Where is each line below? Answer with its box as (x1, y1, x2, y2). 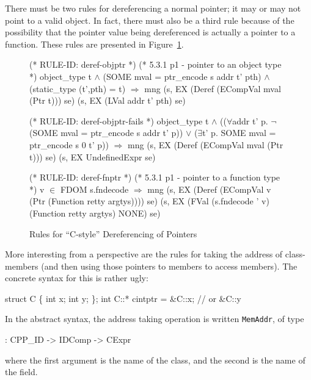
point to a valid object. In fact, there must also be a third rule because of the (5, 13, 295, 26)
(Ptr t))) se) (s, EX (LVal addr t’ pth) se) (29, 94, 186, 107)
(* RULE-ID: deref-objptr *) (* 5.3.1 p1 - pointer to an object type (29, 58, 282, 71)
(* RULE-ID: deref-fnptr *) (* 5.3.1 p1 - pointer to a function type (29, 171, 280, 184)
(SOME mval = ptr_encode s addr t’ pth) (103, 70, 262, 82)
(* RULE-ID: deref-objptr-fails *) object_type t (29, 114, 209, 127)
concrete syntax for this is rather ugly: (5, 271, 148, 284)
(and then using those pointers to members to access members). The (41, 259, 298, 272)
